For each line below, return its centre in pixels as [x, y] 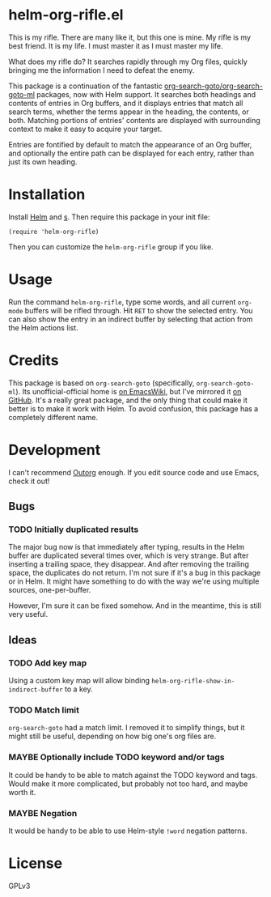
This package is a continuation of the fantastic [86, 86]
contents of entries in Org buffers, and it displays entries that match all [126, 103]
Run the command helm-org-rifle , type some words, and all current [122, 302]
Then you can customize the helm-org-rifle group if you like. [111, 247]
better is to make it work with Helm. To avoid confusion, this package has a [133, 408]
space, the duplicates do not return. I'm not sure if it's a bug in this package [135, 573]
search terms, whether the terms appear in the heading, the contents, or [129, 112]
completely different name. [53, 417]
